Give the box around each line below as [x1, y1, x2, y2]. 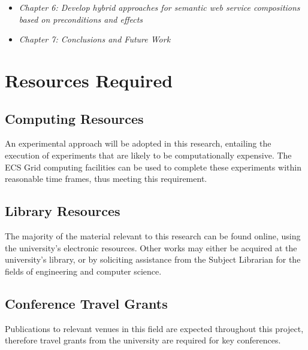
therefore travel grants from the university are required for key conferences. [5, 334, 281, 346]
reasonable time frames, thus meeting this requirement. [5, 172, 207, 185]
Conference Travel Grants [5, 294, 168, 312]
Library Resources [5, 202, 120, 220]
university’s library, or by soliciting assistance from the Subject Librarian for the [5, 253, 301, 266]
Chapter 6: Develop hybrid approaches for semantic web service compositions [19, 1, 300, 13]
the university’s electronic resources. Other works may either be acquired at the [5, 241, 297, 254]
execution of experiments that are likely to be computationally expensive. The [5, 148, 292, 161]
